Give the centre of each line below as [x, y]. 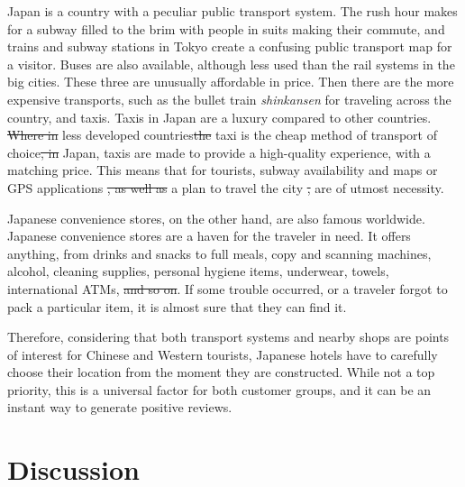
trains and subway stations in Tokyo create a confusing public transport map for [230, 46]
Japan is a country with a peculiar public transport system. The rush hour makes [232, 11]
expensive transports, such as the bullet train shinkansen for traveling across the [229, 99]
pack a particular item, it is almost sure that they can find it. [177, 306]
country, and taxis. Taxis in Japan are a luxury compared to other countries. [219, 117]
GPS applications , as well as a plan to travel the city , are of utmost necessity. [226, 187]
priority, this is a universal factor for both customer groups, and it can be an [219, 389]
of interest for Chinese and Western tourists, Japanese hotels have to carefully [223, 354]
